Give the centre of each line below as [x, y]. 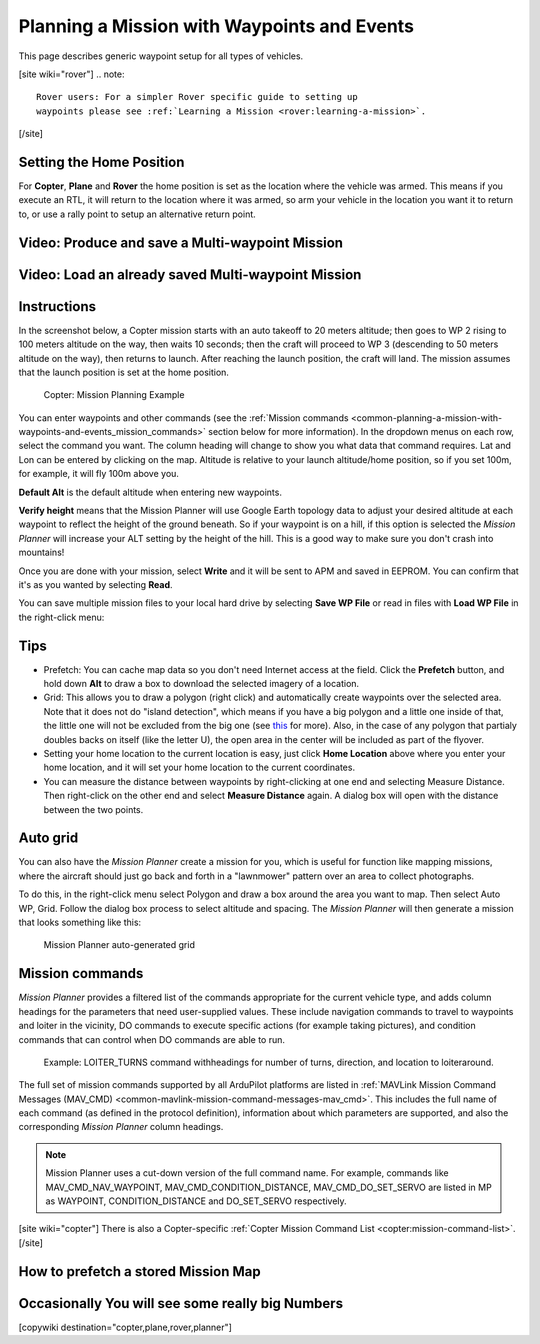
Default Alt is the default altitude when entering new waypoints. [150, 492]
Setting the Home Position [101, 161]
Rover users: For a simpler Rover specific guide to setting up [197, 97]
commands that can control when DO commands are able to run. [151, 1039]
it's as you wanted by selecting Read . [96, 584]
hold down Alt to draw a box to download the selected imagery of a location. [201, 684]
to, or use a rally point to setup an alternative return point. [137, 214]
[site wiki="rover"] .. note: [71, 74]
